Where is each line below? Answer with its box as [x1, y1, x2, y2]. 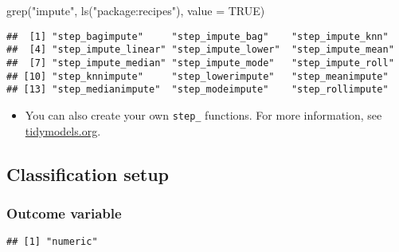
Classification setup [6, 161, 169, 186]
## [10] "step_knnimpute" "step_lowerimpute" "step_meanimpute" [6, 70, 389, 82]
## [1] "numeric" [6, 236, 98, 248]
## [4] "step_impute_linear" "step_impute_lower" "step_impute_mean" [6, 44, 394, 56]
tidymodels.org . [25, 122, 101, 139]
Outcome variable [6, 203, 122, 222]
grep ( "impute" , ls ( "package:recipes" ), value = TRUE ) [6, 2, 265, 18]
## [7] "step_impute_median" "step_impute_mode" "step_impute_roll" [6, 57, 394, 69]
